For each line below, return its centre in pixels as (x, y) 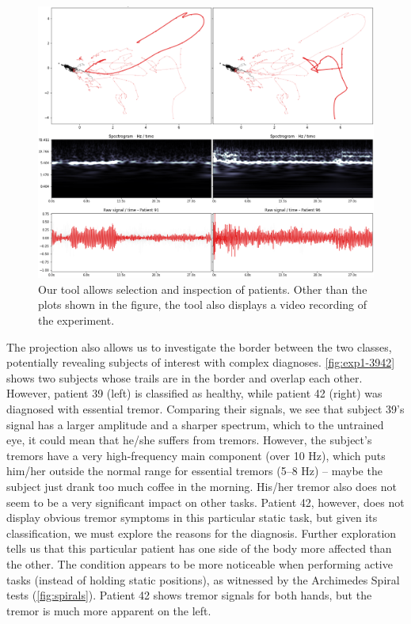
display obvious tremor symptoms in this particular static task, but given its (192, 517)
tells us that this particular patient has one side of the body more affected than (199, 548)
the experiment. (76, 320)
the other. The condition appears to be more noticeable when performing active (200, 563)
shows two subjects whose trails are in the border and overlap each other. (185, 377)
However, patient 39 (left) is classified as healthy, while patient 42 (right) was (194, 393)
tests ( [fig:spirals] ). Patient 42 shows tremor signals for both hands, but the (189, 595)
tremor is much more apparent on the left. (109, 610)
